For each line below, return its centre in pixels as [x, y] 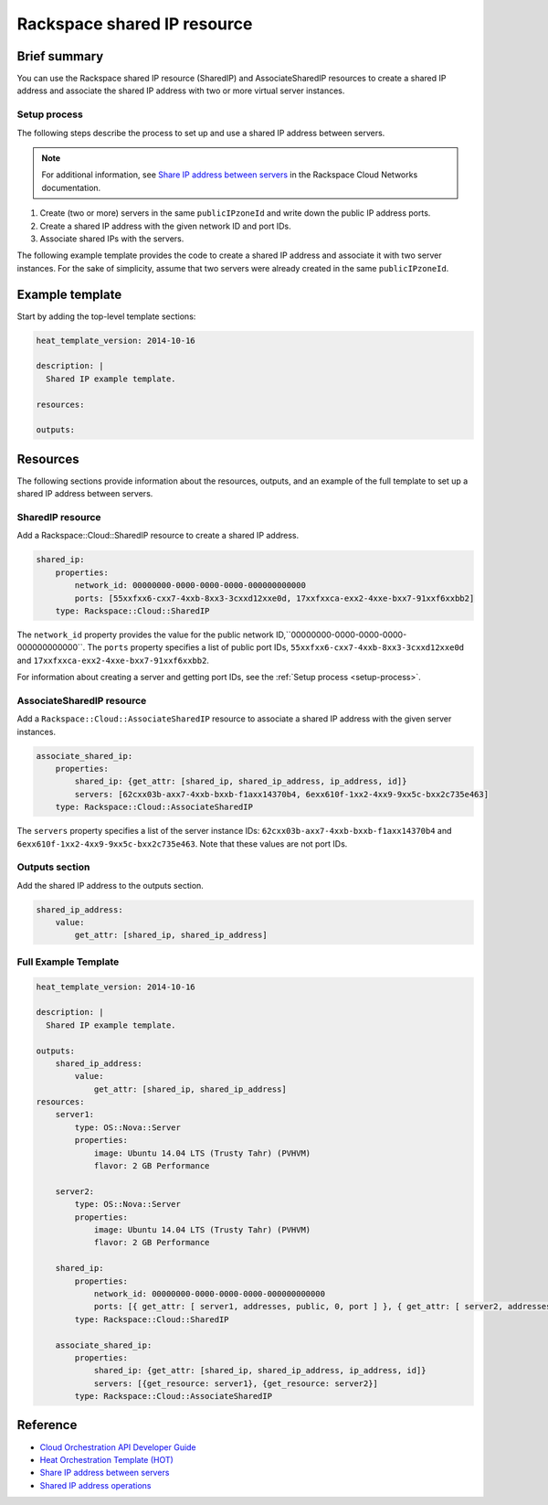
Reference [47, 1425]
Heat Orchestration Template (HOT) [106, 1459]
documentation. [71, 187]
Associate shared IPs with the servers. [112, 239]
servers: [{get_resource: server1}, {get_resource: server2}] [236, 1383]
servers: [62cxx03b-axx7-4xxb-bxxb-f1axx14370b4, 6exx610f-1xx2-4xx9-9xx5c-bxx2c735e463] [281, 794]
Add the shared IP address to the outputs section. [111, 885]
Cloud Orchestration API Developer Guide [118, 1447]
